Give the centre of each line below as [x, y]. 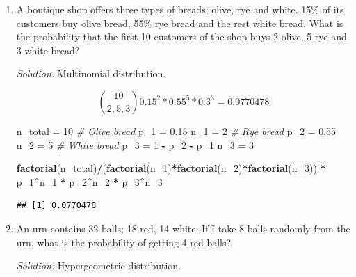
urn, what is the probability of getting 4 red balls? [124, 242]
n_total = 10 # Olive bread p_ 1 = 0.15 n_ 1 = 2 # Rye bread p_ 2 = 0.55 [176, 130]
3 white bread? [48, 50]
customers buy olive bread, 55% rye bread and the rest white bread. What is [180, 23]
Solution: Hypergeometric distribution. [99, 266]
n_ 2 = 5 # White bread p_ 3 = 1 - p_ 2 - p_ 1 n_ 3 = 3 [135, 144]
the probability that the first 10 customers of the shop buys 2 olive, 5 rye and [181, 37]
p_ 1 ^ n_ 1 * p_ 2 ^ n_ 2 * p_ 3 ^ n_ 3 [89, 181]
